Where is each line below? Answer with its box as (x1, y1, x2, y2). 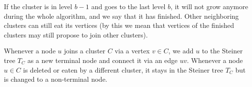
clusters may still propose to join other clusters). (4, 29, 148, 39)
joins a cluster (63, 46, 106, 56)
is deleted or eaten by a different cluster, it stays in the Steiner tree (23, 64, 223, 75)
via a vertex (114, 46, 150, 56)
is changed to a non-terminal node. (4, 74, 108, 84)
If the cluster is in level (4, 1, 72, 11)
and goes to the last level (91, 1, 166, 11)
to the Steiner (202, 46, 243, 56)
